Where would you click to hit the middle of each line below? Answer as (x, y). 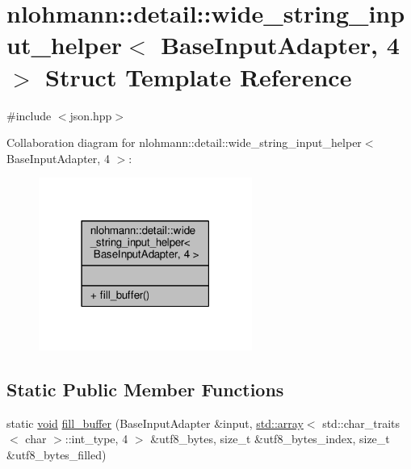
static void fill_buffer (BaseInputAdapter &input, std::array (155, 423)
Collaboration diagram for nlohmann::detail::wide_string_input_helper (184, 142)
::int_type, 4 (96, 439)
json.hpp (91, 115)
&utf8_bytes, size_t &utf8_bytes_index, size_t (270, 439)
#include (29, 115)
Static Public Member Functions (145, 389)
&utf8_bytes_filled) (57, 454)
